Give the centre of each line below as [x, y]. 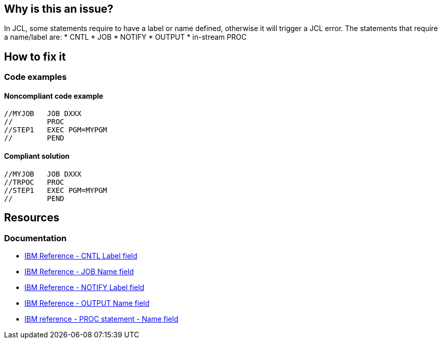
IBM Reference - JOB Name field [79, 271]
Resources [32, 218]
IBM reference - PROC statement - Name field [101, 319]
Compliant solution [37, 156]
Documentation [35, 238]
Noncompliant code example [54, 96]
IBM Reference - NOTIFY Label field [85, 287]
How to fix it [35, 56]
